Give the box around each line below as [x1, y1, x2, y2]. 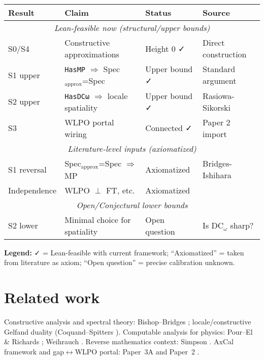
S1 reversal [8, 163, 47, 175]
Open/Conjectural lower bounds [76, 199, 188, 211]
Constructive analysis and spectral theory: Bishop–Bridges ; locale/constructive [4, 316, 251, 327]
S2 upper [8, 95, 40, 108]
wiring [64, 127, 87, 140]
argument [203, 75, 237, 87]
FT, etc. [106, 184, 135, 196]
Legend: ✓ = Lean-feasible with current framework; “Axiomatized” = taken [4, 247, 244, 257]
